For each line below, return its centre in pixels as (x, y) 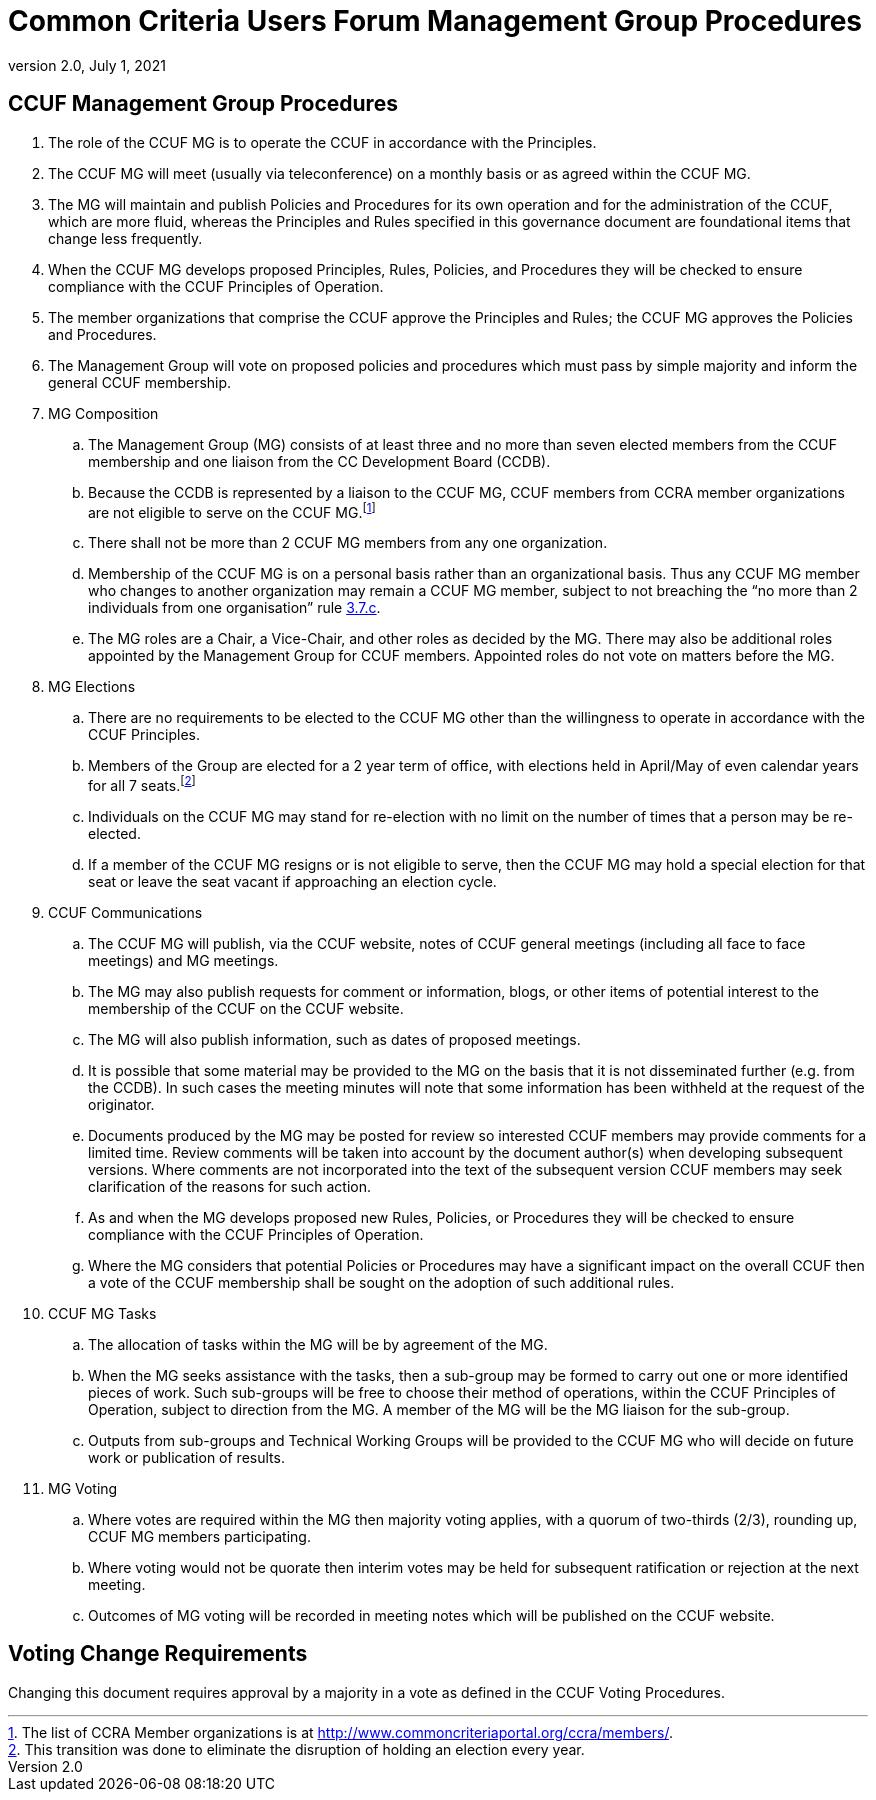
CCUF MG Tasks (102, 1313)
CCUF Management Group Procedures (203, 104)
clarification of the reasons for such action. (230, 1186)
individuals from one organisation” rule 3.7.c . (234, 608)
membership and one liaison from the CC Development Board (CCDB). (319, 461)
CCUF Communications (125, 912)
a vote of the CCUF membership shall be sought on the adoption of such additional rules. (381, 1282)
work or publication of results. (186, 1457)
